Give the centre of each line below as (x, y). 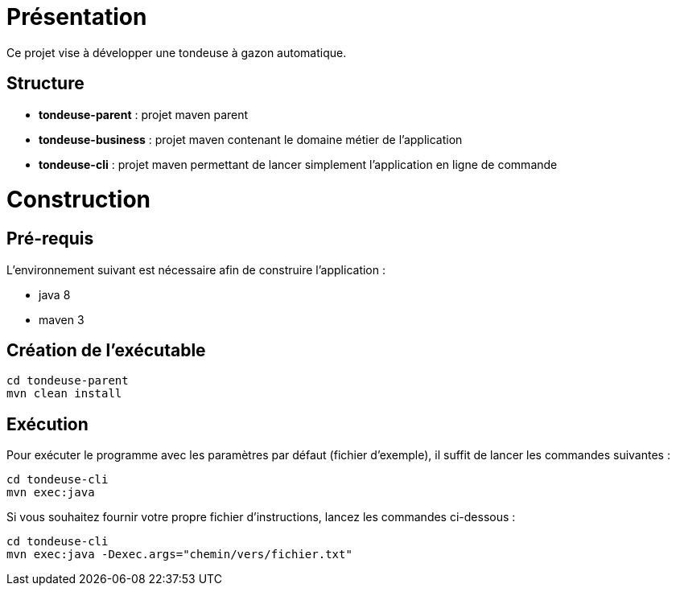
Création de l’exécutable (106, 350)
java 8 (55, 294)
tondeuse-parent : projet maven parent (144, 114)
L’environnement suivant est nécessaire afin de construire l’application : (196, 269)
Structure (45, 84)
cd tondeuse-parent (68, 381)
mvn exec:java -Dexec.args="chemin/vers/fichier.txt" (179, 555)
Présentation (77, 17)
